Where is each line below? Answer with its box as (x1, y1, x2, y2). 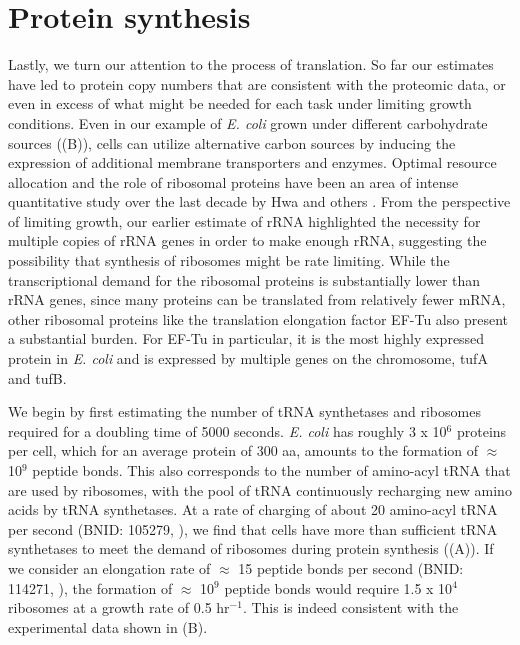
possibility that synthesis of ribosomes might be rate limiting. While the (8, 250, 450, 271)
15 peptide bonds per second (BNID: (238, 557, 464, 578)
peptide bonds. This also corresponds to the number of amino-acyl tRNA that (32, 460, 511, 480)
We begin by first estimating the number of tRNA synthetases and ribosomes (8, 401, 481, 422)
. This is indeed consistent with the (242, 597, 459, 618)
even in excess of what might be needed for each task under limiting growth (8, 93, 472, 114)
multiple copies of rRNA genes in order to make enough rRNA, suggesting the (8, 230, 487, 251)
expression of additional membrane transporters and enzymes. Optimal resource (8, 152, 497, 173)
